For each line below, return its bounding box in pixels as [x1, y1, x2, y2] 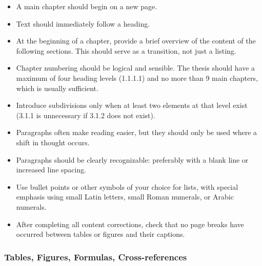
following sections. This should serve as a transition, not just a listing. [16, 45, 236, 56]
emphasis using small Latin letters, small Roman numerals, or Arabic [16, 191, 234, 202]
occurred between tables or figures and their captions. [16, 229, 185, 239]
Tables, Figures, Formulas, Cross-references [4, 250, 187, 263]
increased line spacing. [16, 164, 87, 175]
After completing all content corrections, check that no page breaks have [16, 218, 244, 229]
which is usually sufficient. [16, 82, 98, 93]
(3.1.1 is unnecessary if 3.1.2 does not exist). [16, 109, 155, 120]
